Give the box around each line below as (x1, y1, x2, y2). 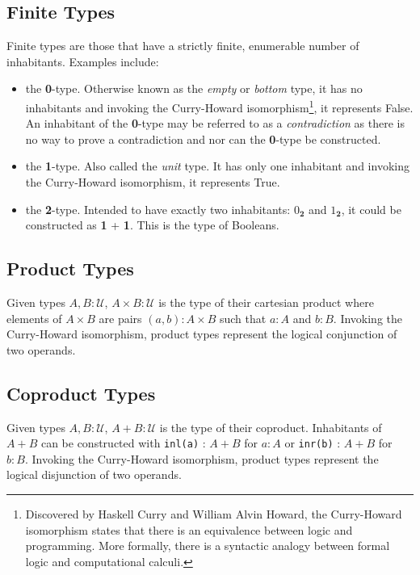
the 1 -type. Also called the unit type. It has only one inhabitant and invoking (25, 157, 409, 174)
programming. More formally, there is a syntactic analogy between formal (25, 537, 390, 554)
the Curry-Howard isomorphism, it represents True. (25, 174, 280, 191)
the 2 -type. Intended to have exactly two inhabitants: (25, 200, 291, 217)
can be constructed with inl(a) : (40, 434, 206, 451)
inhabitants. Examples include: (6, 52, 159, 69)
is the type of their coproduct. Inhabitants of (159, 418, 382, 435)
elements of (6, 309, 62, 326)
